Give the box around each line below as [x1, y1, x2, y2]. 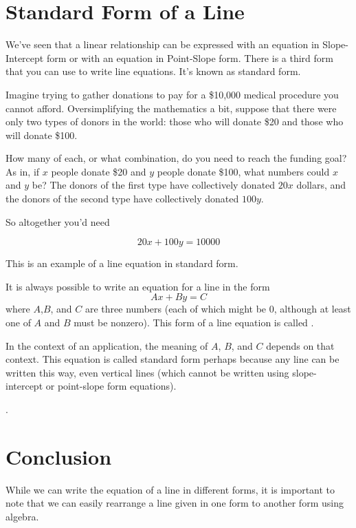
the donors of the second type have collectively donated [5, 191, 239, 206]
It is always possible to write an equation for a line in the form [5, 279, 270, 293]
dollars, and [296, 178, 346, 192]
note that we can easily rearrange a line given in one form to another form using [5, 496, 344, 510]
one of [5, 315, 31, 330]
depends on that [266, 338, 335, 352]
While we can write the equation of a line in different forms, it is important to [5, 482, 335, 496]
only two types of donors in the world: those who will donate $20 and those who [5, 114, 344, 129]
